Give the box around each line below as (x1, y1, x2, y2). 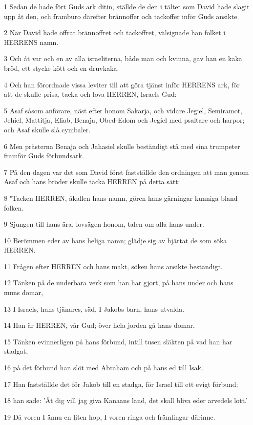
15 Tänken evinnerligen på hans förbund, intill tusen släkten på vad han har (4, 336, 232, 346)
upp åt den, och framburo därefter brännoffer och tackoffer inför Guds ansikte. (4, 11, 239, 21)
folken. (4, 202, 24, 212)
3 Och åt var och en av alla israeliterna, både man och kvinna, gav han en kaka (4, 53, 242, 64)
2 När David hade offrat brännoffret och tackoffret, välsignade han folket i (4, 27, 226, 38)
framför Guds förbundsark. (4, 150, 84, 161)
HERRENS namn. (4, 37, 59, 47)
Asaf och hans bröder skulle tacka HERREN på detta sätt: (4, 176, 180, 187)
